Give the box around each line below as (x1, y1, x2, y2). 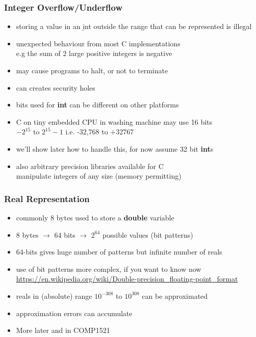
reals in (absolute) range (16, 290, 92, 301)
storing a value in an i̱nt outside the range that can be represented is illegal (16, 21, 252, 32)
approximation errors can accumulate (16, 307, 133, 318)
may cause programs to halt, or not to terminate (16, 65, 168, 75)
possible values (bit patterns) (103, 229, 193, 240)
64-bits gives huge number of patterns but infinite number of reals (16, 246, 222, 257)
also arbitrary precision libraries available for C (16, 160, 164, 171)
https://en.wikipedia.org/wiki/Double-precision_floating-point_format (16, 273, 238, 284)
